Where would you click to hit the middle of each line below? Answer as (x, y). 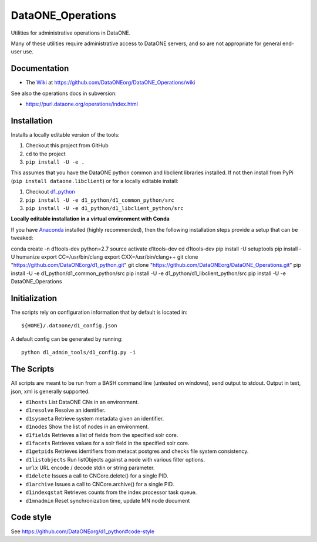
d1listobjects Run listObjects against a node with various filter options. (115, 459)
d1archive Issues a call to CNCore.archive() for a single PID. (100, 484)
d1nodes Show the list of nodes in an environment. (87, 427)
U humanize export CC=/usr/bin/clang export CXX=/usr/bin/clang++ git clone (104, 257)
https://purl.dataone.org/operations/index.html (82, 104)
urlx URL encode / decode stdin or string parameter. (90, 468)
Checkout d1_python (50, 192)
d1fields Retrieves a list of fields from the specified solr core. (102, 435)
